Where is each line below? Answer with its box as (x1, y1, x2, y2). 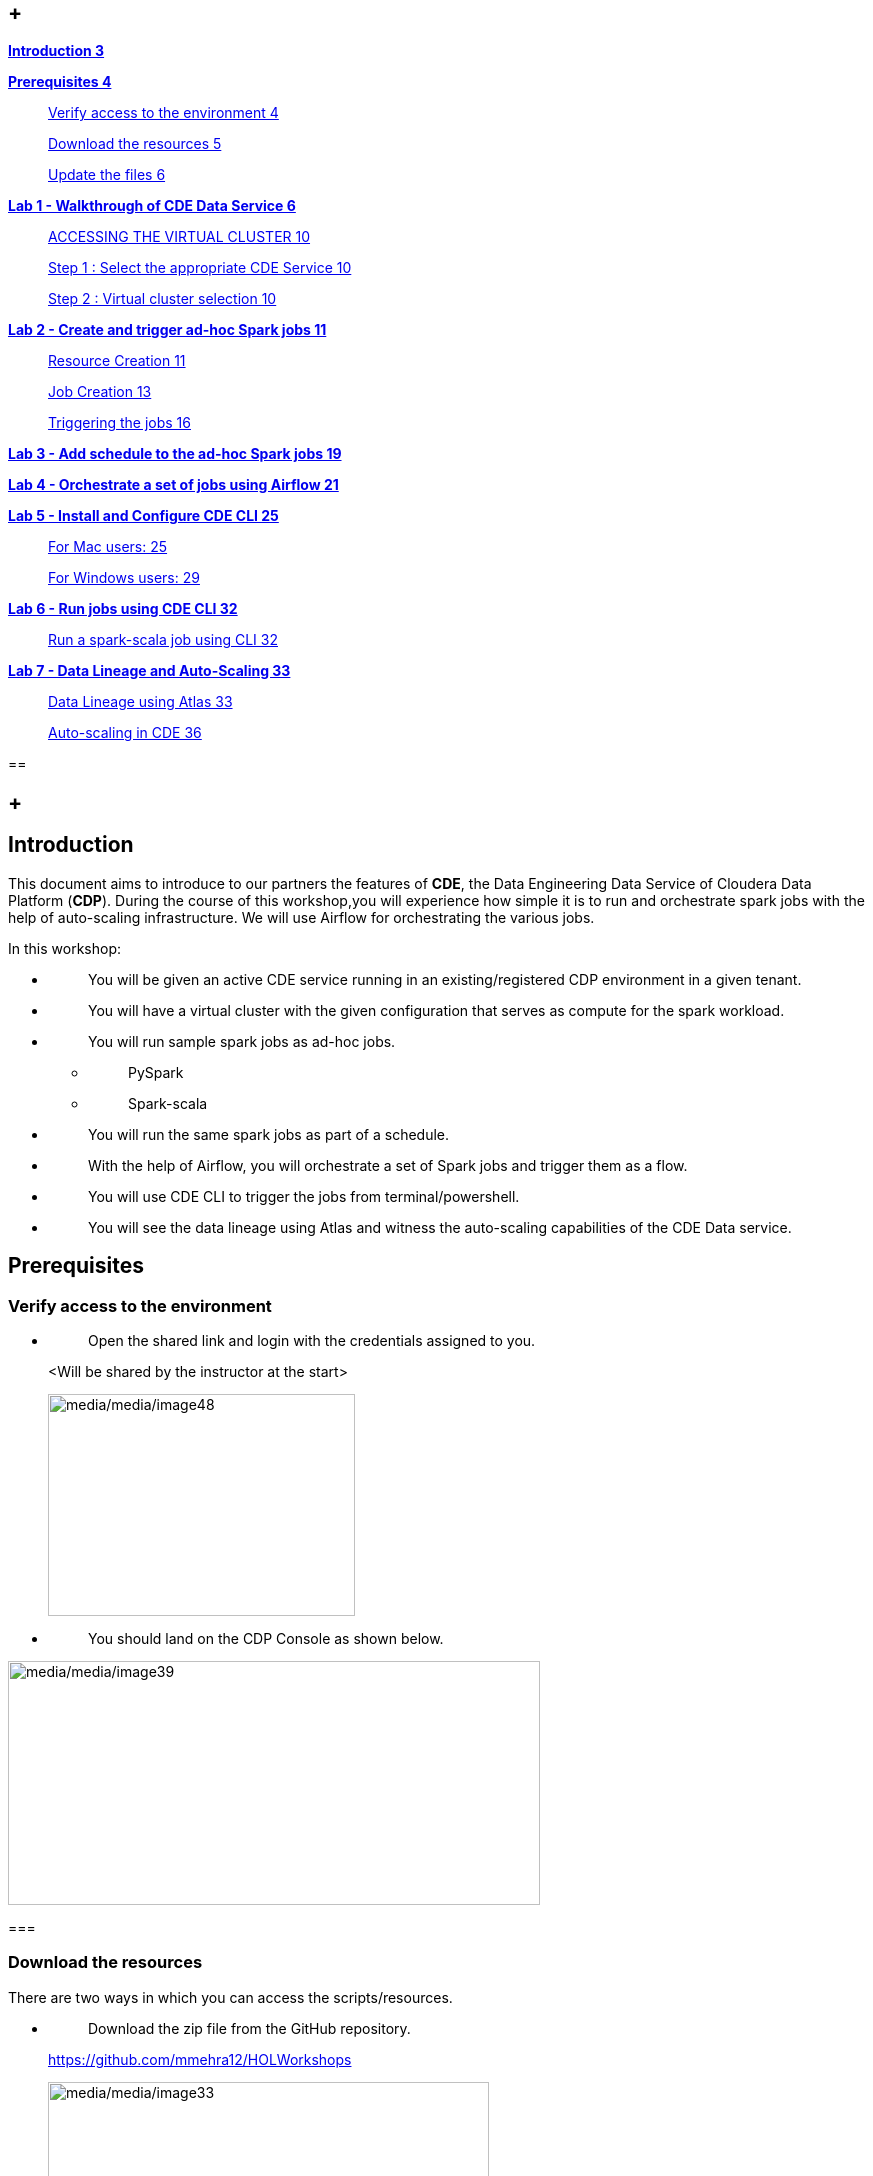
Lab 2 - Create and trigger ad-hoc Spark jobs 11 (8, 321, 327, 339)
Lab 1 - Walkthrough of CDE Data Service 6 (8, 197, 296, 215)
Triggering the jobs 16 (48, 414, 191, 432)
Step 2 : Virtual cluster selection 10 (48, 290, 277, 308)
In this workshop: (8, 939, 121, 957)
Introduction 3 (8, 42, 105, 60)
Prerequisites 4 (8, 73, 112, 91)
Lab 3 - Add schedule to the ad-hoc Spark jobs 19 (8, 445, 342, 463)
